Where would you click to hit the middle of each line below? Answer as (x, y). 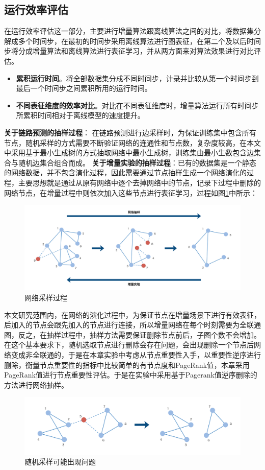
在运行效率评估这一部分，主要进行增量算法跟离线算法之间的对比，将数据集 (129, 31)
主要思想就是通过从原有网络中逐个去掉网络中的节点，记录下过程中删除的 (139, 182)
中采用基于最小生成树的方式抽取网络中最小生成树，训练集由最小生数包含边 (129, 152)
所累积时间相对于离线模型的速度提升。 (80, 115)
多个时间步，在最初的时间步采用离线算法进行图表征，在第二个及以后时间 (139, 41)
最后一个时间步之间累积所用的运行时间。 (84, 88)
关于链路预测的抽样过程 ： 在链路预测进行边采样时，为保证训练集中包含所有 (130, 132)
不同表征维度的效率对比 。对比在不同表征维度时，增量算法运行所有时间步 (137, 105)
